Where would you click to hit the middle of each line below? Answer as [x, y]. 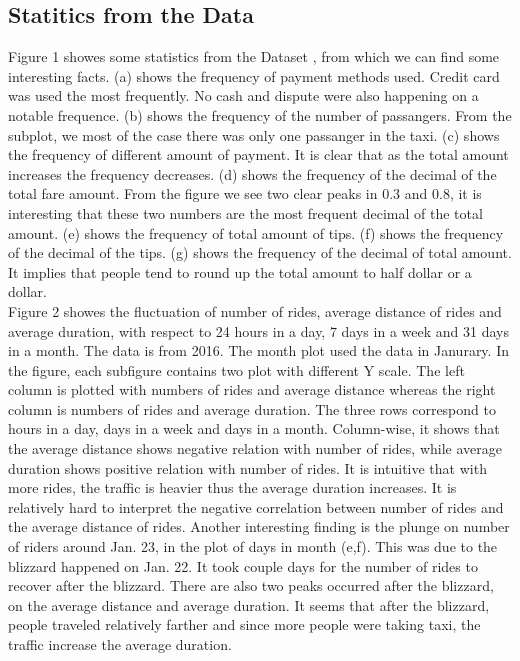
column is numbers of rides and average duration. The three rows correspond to [252, 408]
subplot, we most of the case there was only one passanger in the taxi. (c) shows [254, 134]
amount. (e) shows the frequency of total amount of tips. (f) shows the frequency [256, 232]
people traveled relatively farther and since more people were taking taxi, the [244, 624]
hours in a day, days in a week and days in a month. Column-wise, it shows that [254, 428]
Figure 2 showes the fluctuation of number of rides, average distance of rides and [255, 310]
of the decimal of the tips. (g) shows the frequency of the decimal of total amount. [260, 252]
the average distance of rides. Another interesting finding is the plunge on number [259, 526]
